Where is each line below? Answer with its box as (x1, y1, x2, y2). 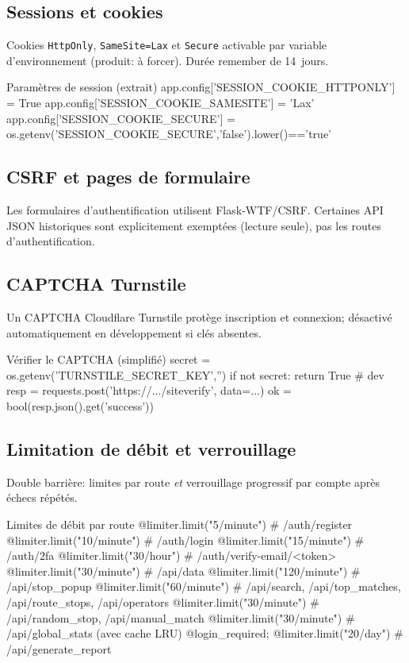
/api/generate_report (6, 640, 112, 657)
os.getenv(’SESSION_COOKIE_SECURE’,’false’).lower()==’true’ (6, 125, 332, 142)
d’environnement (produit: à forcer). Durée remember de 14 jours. (6, 52, 329, 68)
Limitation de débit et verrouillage (6, 436, 296, 461)
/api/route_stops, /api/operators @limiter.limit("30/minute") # (6, 593, 319, 610)
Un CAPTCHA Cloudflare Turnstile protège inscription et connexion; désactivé (6, 309, 392, 326)
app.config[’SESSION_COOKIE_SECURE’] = (6, 110, 235, 126)
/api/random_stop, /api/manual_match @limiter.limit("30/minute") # (6, 609, 355, 626)
